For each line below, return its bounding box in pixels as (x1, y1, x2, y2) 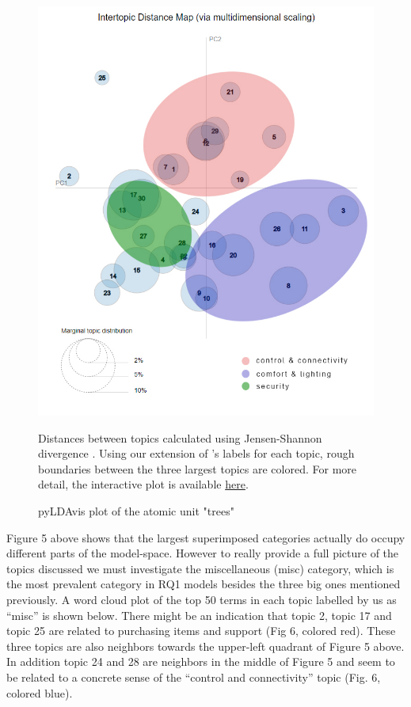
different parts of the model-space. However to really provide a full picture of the (6, 545, 399, 561)
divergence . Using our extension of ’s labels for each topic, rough (38, 445, 355, 462)
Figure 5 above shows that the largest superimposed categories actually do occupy (6, 529, 405, 545)
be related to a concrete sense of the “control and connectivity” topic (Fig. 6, (6, 668, 381, 685)
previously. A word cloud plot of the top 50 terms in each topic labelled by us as (6, 591, 397, 607)
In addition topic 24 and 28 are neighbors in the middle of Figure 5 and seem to (6, 653, 395, 670)
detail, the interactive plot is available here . (38, 476, 249, 492)
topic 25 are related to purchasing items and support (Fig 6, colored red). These (6, 622, 396, 639)
